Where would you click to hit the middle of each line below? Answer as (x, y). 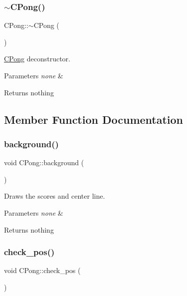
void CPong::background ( (44, 162)
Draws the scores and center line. (55, 196)
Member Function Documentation (94, 119)
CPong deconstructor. (37, 59)
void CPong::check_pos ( (42, 270)
